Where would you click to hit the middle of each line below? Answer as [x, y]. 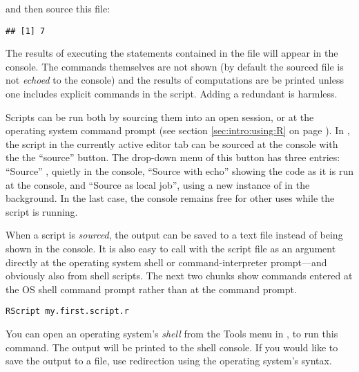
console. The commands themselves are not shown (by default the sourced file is [175, 66]
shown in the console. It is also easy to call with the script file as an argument [171, 248]
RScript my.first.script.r [67, 311]
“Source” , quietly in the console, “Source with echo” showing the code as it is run [179, 171]
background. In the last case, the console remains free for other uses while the [170, 198]
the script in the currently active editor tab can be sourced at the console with [172, 143]
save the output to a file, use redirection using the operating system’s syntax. [169, 361]
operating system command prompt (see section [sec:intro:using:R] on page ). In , [178, 130]
